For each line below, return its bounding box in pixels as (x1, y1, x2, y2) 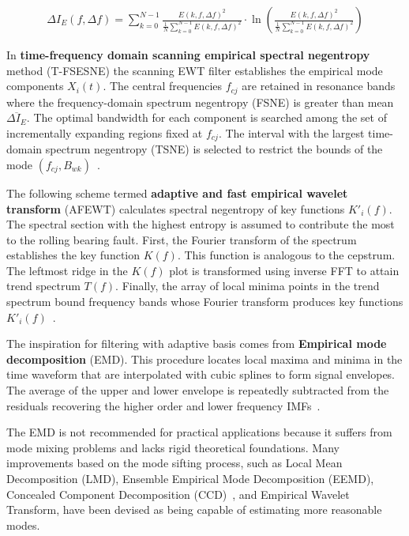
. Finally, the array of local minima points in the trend (115, 277, 380, 294)
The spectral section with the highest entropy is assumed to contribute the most (6, 216, 395, 232)
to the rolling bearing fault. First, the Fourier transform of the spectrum (6, 231, 357, 247)
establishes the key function (6, 247, 141, 263)
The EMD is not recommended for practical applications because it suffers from (6, 424, 392, 440)
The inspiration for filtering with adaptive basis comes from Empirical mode (6, 335, 387, 352)
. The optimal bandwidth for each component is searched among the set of (26, 109, 387, 126)
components (6, 77, 64, 94)
